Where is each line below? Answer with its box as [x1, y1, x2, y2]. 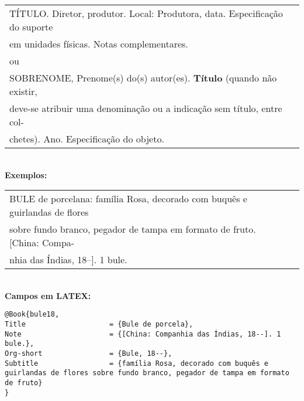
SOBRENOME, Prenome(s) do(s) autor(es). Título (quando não [9, 71, 277, 84]
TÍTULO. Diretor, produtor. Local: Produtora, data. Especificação [9, 6, 283, 20]
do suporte [9, 20, 53, 33]
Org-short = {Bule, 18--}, [5, 349, 172, 358]
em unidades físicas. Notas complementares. [9, 37, 188, 50]
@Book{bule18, [5, 310, 60, 319]
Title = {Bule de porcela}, [5, 320, 194, 329]
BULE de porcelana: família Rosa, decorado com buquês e [9, 192, 247, 206]
